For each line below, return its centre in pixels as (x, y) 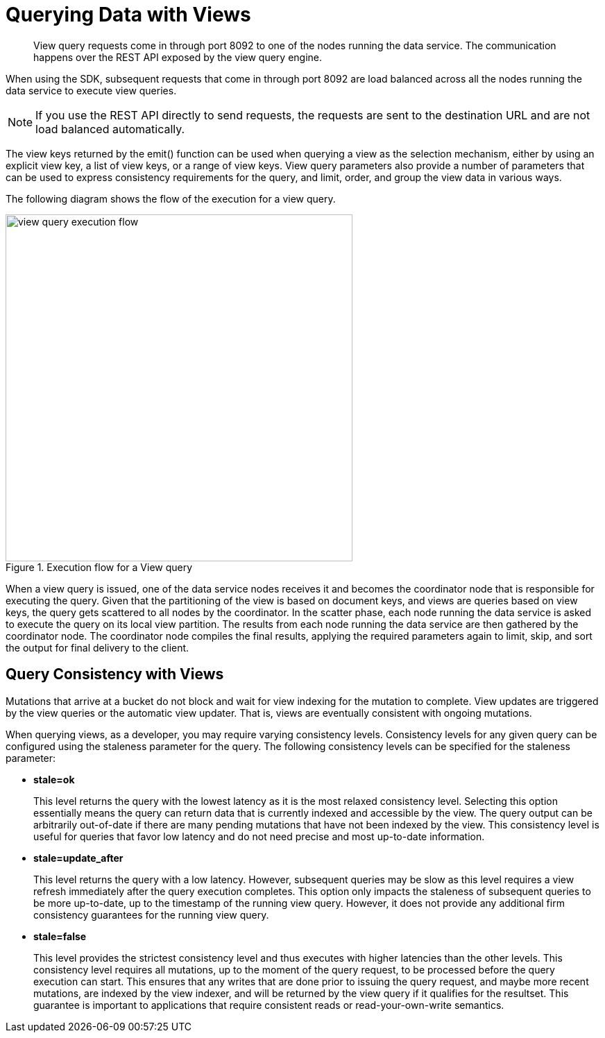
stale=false (60, 936)
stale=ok (54, 779)
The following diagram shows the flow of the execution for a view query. (171, 198)
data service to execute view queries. (91, 90)
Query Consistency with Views (115, 674)
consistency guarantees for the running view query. (151, 914)
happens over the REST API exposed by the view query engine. (178, 57)
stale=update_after (78, 858)
